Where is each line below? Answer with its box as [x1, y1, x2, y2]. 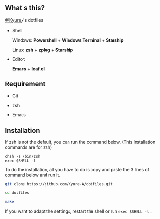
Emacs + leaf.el [12, 66, 45, 72]
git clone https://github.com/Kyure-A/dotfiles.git [5, 182, 113, 187]
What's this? [5, 4, 45, 12]
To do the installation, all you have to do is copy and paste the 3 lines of [5, 167, 150, 173]
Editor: [12, 56, 26, 62]
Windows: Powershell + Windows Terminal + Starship [12, 37, 124, 43]
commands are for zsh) [5, 144, 52, 150]
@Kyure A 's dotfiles [5, 17, 44, 24]
